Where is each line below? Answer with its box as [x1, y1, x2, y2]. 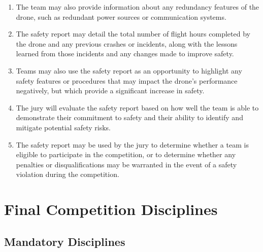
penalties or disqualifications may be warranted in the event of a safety [16, 159, 237, 169]
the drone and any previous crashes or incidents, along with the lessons [16, 38, 238, 49]
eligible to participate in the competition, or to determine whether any [16, 149, 236, 160]
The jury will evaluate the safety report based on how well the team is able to [16, 102, 259, 113]
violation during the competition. [16, 169, 119, 179]
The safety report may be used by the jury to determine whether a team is [16, 139, 249, 150]
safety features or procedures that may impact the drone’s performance [16, 75, 238, 86]
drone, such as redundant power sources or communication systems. [16, 11, 226, 22]
